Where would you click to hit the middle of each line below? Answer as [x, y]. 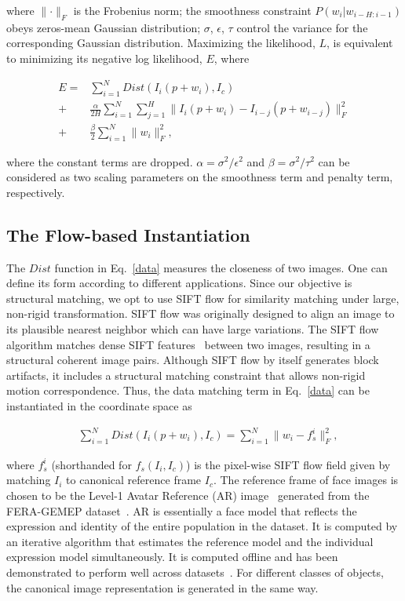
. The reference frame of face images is [306, 480]
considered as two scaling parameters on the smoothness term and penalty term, [200, 177]
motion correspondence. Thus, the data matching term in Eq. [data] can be [188, 390]
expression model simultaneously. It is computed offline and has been [172, 557]
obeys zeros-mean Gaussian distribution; [104, 27]
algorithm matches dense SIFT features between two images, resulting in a [188, 344]
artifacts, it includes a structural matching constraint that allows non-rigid [186, 375]
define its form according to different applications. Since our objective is [179, 283]
